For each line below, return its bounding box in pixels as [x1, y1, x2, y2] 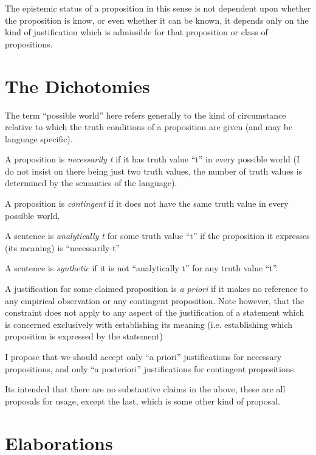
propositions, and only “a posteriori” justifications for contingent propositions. [5, 362, 297, 375]
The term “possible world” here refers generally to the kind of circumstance [5, 108, 286, 121]
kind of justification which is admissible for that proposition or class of [5, 26, 268, 38]
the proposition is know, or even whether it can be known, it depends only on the [5, 13, 309, 26]
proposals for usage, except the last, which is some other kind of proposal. [5, 394, 280, 407]
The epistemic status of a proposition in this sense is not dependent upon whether [5, 2, 311, 14]
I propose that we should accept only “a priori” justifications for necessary [5, 350, 282, 363]
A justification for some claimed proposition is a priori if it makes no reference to [5, 282, 308, 295]
